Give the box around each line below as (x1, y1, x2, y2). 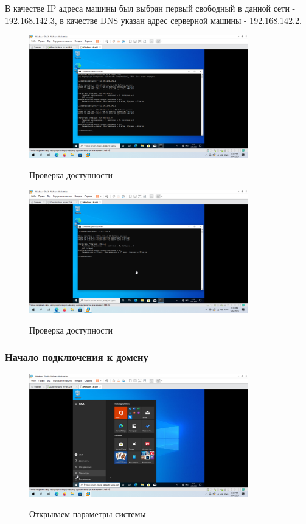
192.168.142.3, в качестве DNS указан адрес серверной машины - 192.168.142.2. (5, 13, 302, 26)
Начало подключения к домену (5, 349, 148, 365)
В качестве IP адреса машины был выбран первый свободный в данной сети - (5, 2, 296, 14)
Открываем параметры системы (29, 508, 146, 520)
